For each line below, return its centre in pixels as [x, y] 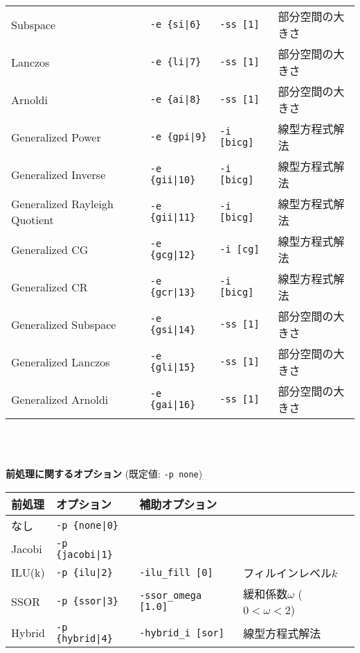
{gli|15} [173, 367]
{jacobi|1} [84, 554]
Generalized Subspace [64, 324]
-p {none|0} [87, 525]
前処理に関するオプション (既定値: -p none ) [104, 474]
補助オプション [178, 504]
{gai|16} [173, 405]
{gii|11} [173, 217]
